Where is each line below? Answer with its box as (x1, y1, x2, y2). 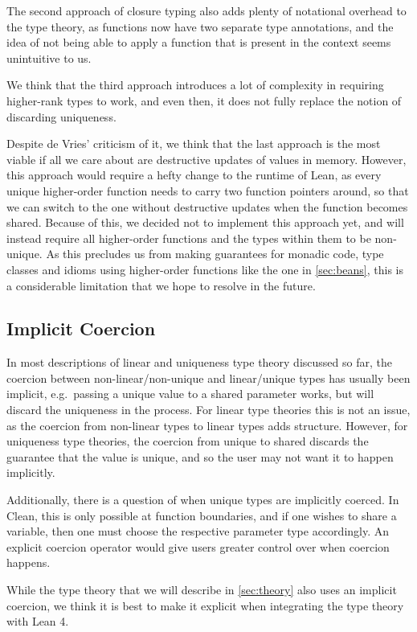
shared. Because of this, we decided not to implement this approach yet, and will (6, 214, 404, 231)
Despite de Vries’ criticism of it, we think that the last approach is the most (6, 135, 381, 152)
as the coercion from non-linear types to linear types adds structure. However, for (6, 417, 408, 433)
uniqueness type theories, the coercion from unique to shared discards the (6, 433, 369, 449)
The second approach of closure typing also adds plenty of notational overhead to (6, 2, 407, 18)
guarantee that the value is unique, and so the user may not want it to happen (6, 448, 394, 465)
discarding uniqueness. (6, 108, 117, 125)
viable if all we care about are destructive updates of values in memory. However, (6, 150, 407, 167)
